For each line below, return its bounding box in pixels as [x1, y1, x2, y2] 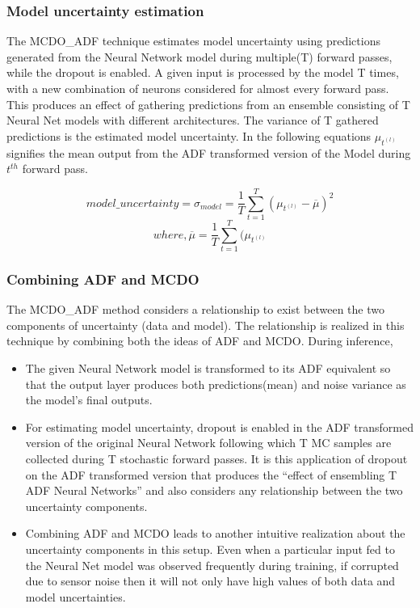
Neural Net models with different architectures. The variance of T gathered [6, 112, 379, 129]
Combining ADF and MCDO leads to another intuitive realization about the [25, 525, 405, 542]
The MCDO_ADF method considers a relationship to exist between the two [6, 301, 384, 318]
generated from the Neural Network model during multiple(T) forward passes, [6, 48, 393, 65]
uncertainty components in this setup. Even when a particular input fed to [25, 540, 395, 557]
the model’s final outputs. [25, 391, 153, 408]
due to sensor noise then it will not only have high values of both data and [25, 572, 396, 589]
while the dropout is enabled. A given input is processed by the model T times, [6, 64, 399, 81]
